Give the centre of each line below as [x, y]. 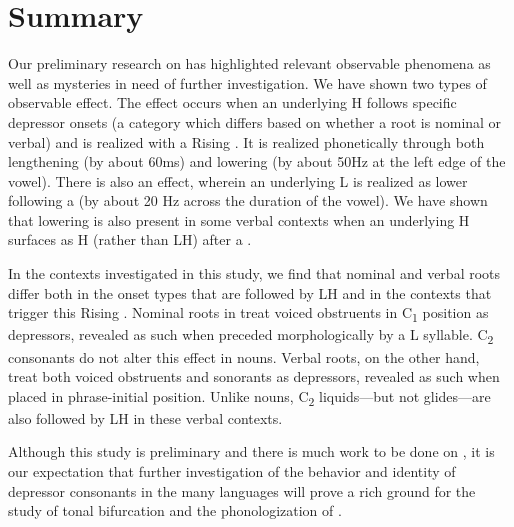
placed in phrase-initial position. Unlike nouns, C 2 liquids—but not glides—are [249, 397]
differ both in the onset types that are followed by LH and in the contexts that [250, 292]
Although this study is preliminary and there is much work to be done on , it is [251, 451]
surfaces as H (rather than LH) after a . [130, 239]
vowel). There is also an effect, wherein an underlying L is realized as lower [238, 180]
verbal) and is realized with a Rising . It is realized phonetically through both [246, 141]
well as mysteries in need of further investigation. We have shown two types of [247, 82]
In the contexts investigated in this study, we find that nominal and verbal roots [254, 273]
